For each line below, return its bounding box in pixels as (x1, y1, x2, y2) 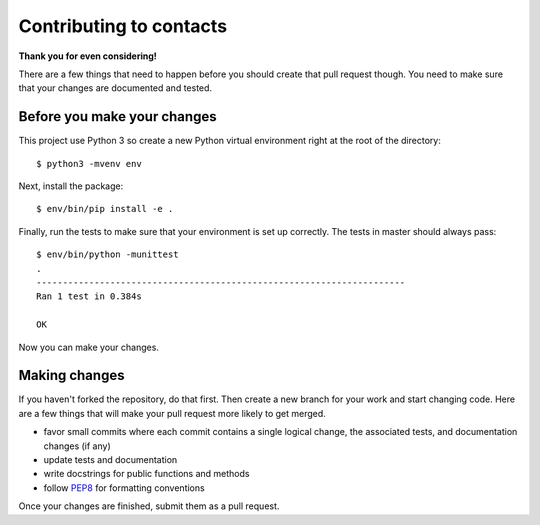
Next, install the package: (18, 180, 124, 192)
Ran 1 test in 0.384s (36, 291, 142, 302)
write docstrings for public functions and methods (43, 468, 250, 480)
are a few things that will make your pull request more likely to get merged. (18, 407, 327, 419)
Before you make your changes (18, 108, 217, 125)
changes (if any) (43, 440, 112, 452)
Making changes (18, 367, 125, 384)
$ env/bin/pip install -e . (36, 203, 174, 215)
